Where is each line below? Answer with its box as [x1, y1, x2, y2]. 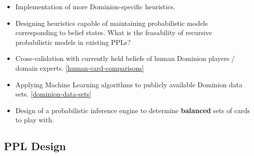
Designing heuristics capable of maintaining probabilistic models [15, 18, 208, 28]
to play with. [15, 115, 54, 125]
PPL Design [4, 138, 66, 154]
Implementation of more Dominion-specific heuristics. [15, 1, 175, 11]
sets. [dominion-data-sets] [15, 89, 91, 99]
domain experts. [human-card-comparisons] [15, 62, 144, 73]
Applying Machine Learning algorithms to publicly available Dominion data [15, 79, 242, 89]
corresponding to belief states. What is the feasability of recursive [15, 27, 212, 38]
